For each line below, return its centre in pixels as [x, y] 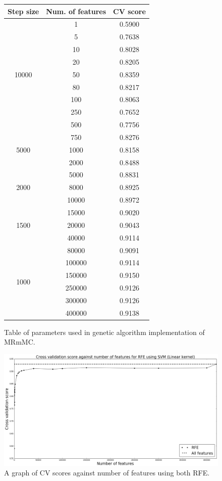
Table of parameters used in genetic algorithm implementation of [104, 332]
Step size [23, 11]
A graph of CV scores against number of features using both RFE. [107, 473]
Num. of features [76, 11]
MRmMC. [20, 342]
